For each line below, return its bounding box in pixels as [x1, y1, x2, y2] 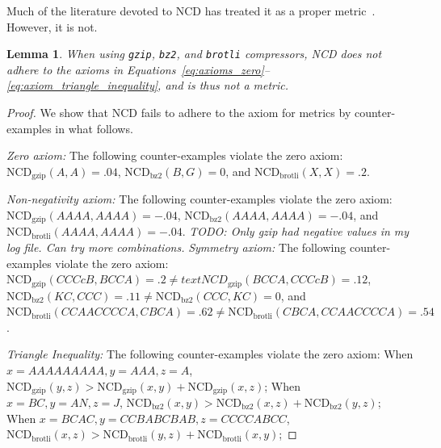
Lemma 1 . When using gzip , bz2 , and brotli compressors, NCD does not [6, 45, 382, 62]
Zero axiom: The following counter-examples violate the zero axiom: [6, 147, 343, 164]
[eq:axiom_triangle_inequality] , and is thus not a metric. [6, 77, 289, 94]
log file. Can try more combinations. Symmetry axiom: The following [6, 238, 346, 255]
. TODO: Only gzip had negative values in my [182, 223, 409, 240]
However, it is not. [6, 18, 98, 35]
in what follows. [55, 119, 133, 136]
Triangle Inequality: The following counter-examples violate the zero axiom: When [6, 345, 414, 362]
